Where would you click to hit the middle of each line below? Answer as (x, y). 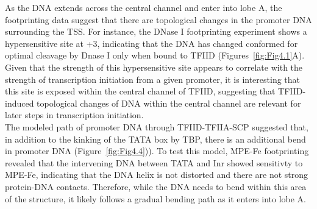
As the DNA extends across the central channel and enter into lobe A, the (144, 7)
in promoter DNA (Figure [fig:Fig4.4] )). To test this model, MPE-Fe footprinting (157, 151)
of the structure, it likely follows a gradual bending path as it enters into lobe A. (155, 198)
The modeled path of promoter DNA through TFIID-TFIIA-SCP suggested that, (157, 126)
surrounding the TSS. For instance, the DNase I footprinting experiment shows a (156, 31)
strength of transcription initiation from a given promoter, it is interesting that (153, 79)
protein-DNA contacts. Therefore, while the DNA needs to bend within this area (156, 186)
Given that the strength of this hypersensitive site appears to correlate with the (154, 67)
